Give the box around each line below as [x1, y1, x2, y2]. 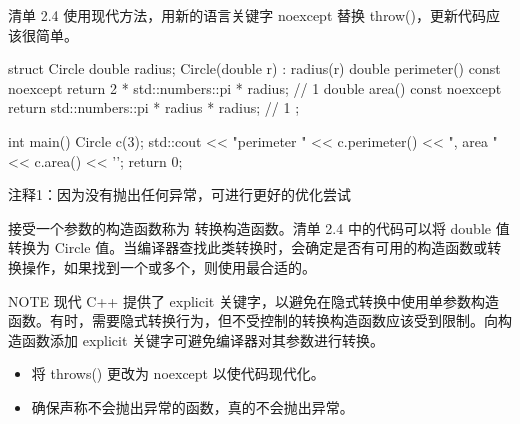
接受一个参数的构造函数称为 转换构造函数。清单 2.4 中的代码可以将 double [8, 217, 491, 238]
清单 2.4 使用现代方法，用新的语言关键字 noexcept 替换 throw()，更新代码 [8, 5, 486, 25]
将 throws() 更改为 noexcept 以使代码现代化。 [31, 363, 325, 384]
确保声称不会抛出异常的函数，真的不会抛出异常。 [31, 396, 354, 417]
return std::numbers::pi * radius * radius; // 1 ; [8, 97, 300, 118]
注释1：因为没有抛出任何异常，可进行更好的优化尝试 [8, 184, 351, 205]
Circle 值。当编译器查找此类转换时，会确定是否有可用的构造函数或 [54, 237, 488, 258]
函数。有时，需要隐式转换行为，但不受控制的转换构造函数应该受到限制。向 [8, 310, 498, 331]
